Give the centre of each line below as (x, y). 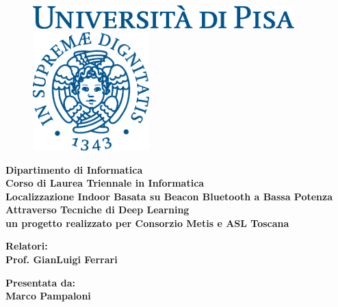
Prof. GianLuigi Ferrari (62, 259)
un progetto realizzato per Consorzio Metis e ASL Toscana (147, 223)
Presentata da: (41, 282)
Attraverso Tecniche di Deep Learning (97, 210)
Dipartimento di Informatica (74, 169)
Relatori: (27, 246)
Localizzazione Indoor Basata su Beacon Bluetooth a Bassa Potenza (169, 196)
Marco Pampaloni (48, 296)
